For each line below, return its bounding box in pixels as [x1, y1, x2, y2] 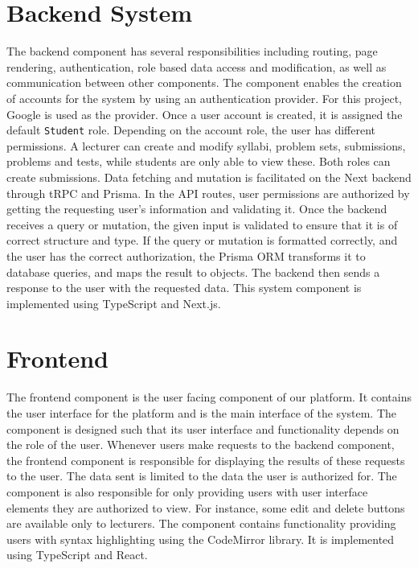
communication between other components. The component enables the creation [6, 74, 402, 91]
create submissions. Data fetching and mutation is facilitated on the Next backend [6, 168, 412, 185]
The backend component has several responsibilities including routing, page [6, 43, 378, 60]
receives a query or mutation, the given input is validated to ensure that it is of [6, 216, 398, 233]
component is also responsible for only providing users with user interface [6, 483, 368, 500]
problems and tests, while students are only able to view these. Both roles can [6, 153, 391, 170]
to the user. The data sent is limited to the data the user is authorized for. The [6, 467, 397, 484]
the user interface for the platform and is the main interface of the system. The [6, 405, 397, 421]
